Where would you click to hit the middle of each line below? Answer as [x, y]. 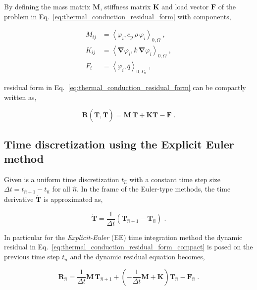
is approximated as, [73, 199]
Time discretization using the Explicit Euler [119, 144]
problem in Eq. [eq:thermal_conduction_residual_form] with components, [118, 16]
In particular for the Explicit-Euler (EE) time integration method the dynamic [123, 237]
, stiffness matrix [126, 6]
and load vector [185, 6]
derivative [19, 199]
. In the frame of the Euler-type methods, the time [154, 189]
